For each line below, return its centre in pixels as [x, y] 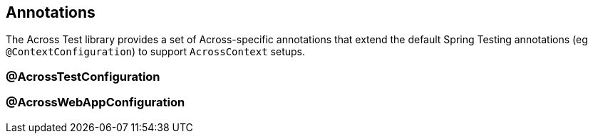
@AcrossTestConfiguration [83, 76]
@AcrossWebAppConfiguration [96, 102]
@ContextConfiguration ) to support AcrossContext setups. [155, 52]
